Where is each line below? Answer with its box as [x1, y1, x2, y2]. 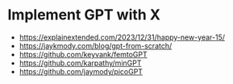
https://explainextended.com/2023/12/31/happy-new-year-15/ [19, 32, 226, 42]
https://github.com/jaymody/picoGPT [19, 66, 143, 76]
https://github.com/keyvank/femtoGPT [19, 49, 148, 59]
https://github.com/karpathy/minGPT [19, 58, 142, 68]
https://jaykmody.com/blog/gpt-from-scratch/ [19, 40, 173, 50]
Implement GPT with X [7, 6, 160, 24]
